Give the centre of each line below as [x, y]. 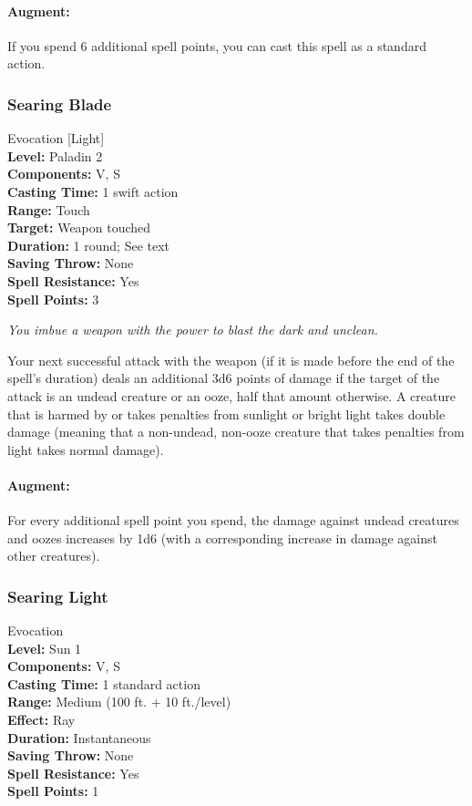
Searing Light [58, 596]
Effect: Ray [41, 720]
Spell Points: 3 [53, 299]
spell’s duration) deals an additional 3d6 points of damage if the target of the [224, 378]
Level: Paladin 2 [55, 155]
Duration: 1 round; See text [89, 245]
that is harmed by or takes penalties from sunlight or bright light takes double [226, 413]
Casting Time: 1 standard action [104, 683]
